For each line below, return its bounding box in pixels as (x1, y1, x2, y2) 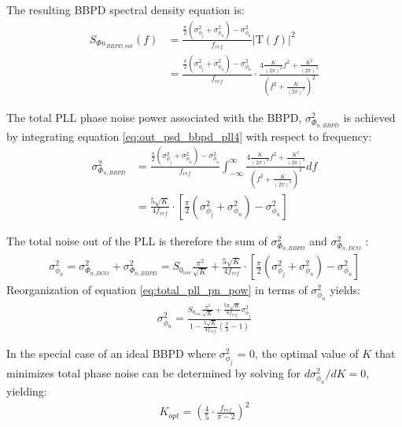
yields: (330, 282, 360, 298)
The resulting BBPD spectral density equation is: (6, 2, 245, 17)
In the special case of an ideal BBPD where (6, 345, 216, 362)
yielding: (6, 383, 47, 399)
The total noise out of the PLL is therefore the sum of (6, 232, 267, 248)
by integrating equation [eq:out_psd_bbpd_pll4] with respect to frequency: (6, 127, 372, 144)
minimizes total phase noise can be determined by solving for (6, 365, 301, 381)
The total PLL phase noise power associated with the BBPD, (6, 109, 302, 126)
